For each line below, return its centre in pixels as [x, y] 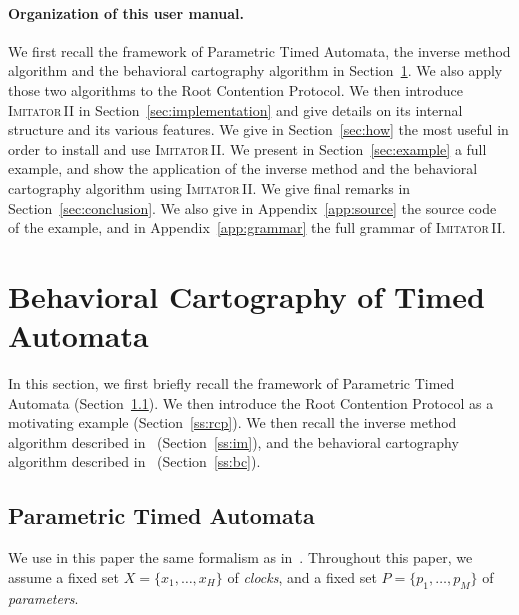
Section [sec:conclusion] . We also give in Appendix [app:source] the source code [252, 207]
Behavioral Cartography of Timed [246, 295]
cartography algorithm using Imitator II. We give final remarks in [209, 187]
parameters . [43, 597]
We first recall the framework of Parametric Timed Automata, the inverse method [259, 50]
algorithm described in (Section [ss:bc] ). [134, 461]
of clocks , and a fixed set [302, 576]
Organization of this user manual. [126, 12]
